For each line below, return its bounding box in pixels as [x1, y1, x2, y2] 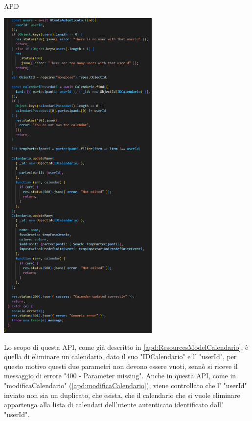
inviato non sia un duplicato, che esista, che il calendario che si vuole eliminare [4, 390, 240, 400]
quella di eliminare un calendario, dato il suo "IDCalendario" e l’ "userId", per [4, 351, 237, 362]
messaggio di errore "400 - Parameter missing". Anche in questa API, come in [4, 370, 236, 381]
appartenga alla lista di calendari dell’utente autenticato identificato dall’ [4, 399, 223, 410]
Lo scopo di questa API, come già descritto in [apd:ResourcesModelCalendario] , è [4, 342, 249, 352]
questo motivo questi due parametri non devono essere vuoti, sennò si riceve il [4, 361, 238, 371]
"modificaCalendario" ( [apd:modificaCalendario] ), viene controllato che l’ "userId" [4, 380, 247, 390]
